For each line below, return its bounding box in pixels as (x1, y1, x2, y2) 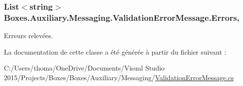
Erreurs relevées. (4, 30, 53, 41)
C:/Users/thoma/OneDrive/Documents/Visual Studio (4, 63, 165, 73)
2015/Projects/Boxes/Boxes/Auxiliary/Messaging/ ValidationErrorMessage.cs (4, 72, 234, 82)
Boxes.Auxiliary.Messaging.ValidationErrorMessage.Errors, (4, 11, 240, 23)
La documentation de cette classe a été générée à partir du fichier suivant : (4, 46, 226, 57)
